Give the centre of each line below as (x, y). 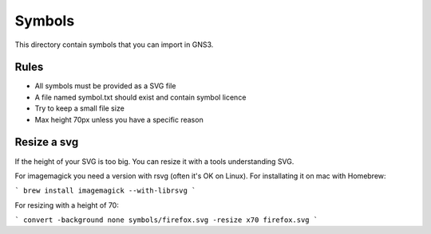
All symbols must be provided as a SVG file (105, 86)
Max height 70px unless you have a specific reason (119, 119)
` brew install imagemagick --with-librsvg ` (105, 191)
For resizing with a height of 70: (67, 205)
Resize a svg (47, 142)
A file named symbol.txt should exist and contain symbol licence (140, 97)
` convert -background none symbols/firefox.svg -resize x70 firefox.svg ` (166, 220)
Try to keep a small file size (80, 108)
